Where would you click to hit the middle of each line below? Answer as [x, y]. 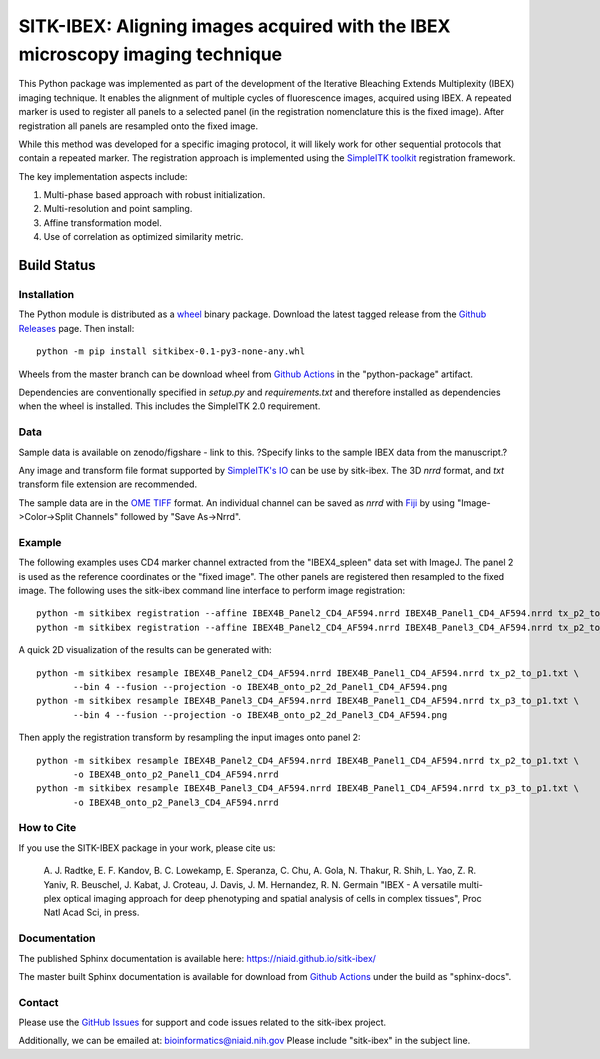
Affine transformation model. [102, 222]
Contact [38, 1002]
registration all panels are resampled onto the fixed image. [138, 126]
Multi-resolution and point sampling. [118, 209]
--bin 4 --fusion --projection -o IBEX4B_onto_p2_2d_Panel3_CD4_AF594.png [260, 714]
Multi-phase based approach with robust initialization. [154, 195]
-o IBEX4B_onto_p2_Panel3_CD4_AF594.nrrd [176, 802]
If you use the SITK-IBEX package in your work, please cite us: [147, 847]
